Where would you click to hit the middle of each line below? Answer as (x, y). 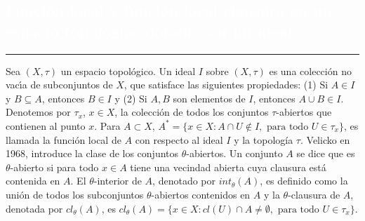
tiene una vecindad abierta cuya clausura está (228, 167)
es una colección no (310, 71)
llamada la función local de (64, 139)
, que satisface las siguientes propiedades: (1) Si (226, 85)
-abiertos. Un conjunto (234, 153)
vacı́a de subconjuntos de (59, 85)
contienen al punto (46, 125)
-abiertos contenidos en (201, 194)
